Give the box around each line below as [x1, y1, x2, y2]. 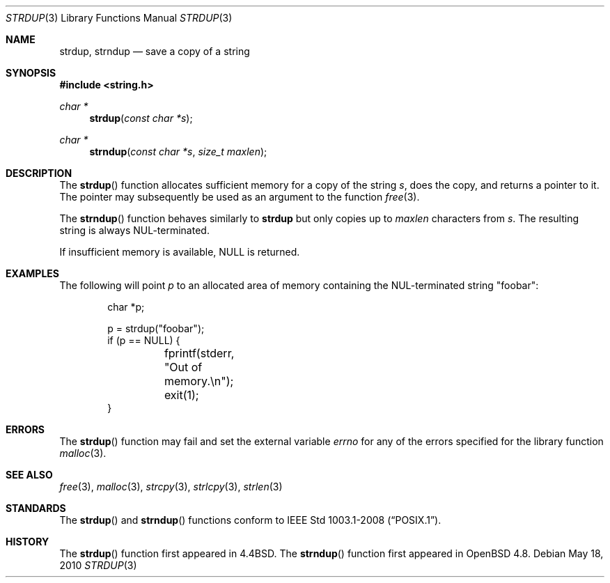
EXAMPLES [6, 267, 59, 279]
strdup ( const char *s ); [89, 112, 193, 124]
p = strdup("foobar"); [107, 322, 205, 334]
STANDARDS [6, 502, 66, 514]
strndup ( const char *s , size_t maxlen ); [89, 146, 267, 157]
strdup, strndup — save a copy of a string [59, 45, 250, 57]
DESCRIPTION [6, 167, 72, 179]
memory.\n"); [164, 374, 234, 388]
